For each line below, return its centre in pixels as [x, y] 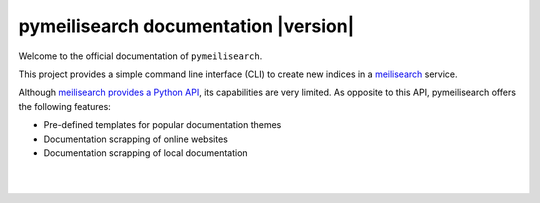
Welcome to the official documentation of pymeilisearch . [140, 56]
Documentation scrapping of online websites [136, 139]
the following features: [65, 106]
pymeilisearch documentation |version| [186, 26]
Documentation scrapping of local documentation [146, 152]
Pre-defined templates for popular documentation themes [162, 125]
